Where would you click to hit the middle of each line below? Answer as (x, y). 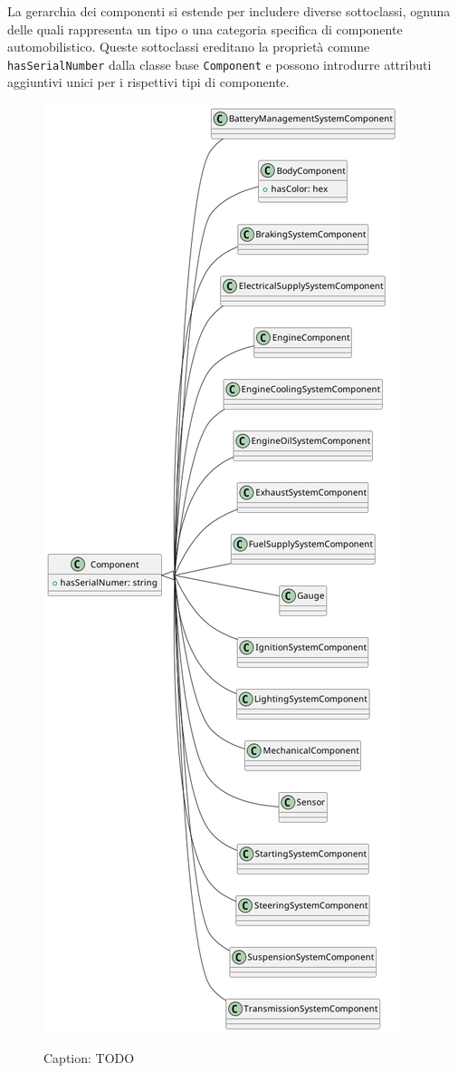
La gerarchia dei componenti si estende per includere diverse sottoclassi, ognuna (229, 11)
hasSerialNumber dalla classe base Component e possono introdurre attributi (219, 64)
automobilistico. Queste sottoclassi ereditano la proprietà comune (189, 47)
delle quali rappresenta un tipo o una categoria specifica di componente (205, 29)
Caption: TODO (89, 1057)
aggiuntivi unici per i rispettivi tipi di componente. (148, 82)
